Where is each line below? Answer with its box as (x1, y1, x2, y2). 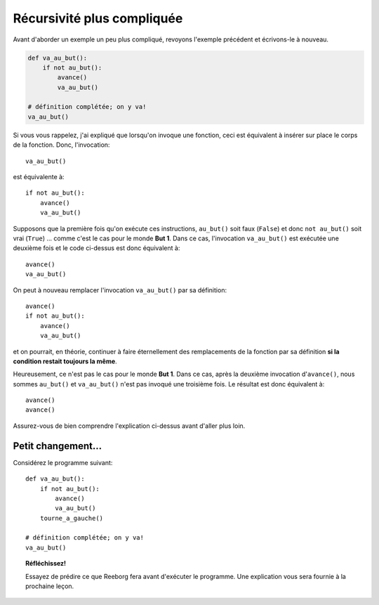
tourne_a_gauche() (39, 514, 104, 522)
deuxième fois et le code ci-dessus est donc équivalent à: (13, 244, 180, 252)
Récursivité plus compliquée (13, 11, 183, 26)
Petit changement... (13, 440, 102, 452)
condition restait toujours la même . (13, 357, 117, 365)
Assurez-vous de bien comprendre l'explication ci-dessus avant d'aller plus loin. (13, 422, 246, 430)
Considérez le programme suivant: (13, 458, 113, 467)
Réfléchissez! (25, 559, 67, 568)
